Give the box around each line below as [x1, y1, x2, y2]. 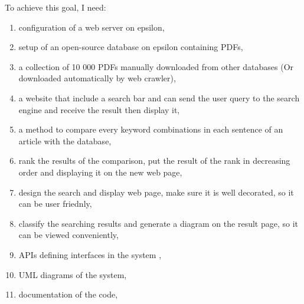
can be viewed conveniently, [18, 229, 119, 241]
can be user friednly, [18, 197, 92, 210]
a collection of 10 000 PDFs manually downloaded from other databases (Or [18, 60, 294, 72]
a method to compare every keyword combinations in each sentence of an [18, 123, 283, 136]
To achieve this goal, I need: [5, 1, 106, 13]
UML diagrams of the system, [18, 268, 127, 280]
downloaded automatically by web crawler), [18, 72, 176, 84]
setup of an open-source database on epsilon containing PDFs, [18, 41, 243, 53]
